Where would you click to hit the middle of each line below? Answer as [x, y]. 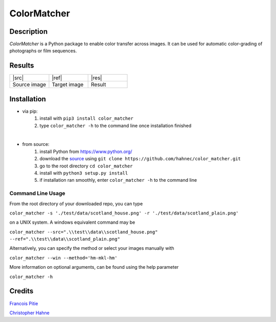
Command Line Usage [38, 194]
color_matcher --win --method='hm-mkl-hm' [63, 258]
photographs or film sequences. [43, 51]
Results [22, 66]
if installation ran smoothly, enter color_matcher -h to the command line [118, 180]
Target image [68, 84]
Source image [29, 84]
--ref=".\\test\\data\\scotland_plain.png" [65, 239]
